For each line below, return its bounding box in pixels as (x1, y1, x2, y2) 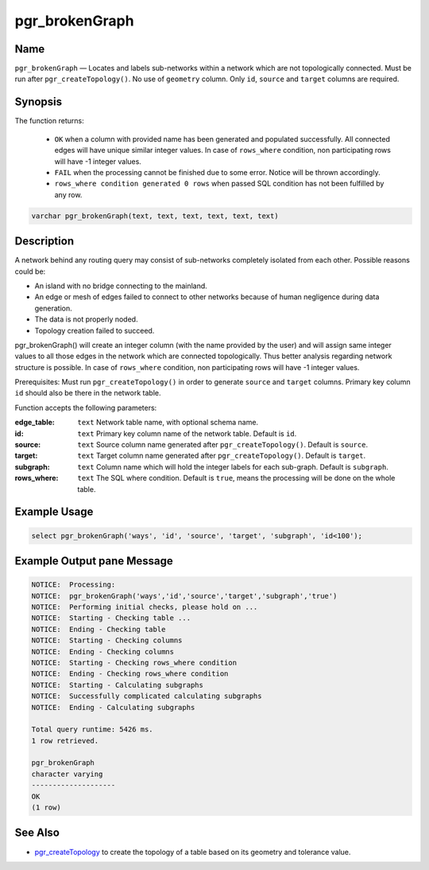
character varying (31, 769, 103, 778)
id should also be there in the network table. (14, 388, 161, 398)
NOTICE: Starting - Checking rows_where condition (31, 657, 238, 667)
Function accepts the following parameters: (14, 403, 157, 412)
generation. (34, 303, 72, 313)
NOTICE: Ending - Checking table (31, 625, 166, 634)
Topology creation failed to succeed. (34, 326, 155, 335)
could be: (14, 267, 46, 276)
